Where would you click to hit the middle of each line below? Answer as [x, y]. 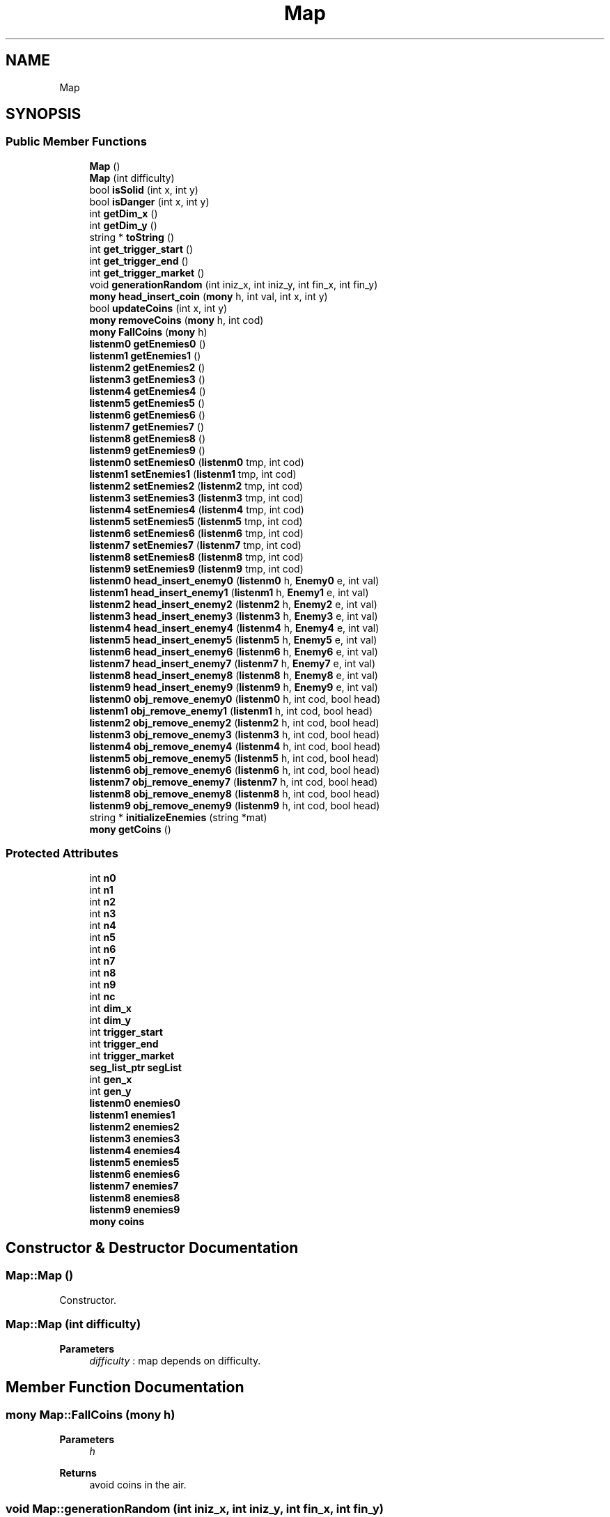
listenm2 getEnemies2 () [147, 367]
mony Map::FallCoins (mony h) [91, 1415]
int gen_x [111, 1079]
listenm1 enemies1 [132, 1114]
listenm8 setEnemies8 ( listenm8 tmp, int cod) [196, 557]
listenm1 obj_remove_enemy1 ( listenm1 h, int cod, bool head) [231, 710]
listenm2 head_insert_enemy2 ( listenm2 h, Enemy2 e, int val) [233, 604]
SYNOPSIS [44, 114]
